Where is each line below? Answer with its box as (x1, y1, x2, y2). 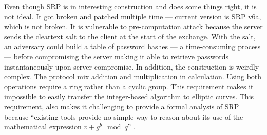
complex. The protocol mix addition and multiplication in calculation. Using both (4, 71, 262, 82)
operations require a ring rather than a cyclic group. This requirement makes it (4, 81, 254, 92)
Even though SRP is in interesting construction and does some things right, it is (4, 1, 257, 11)
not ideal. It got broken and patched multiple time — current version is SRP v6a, (4, 11, 261, 21)
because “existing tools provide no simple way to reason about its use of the (4, 111, 243, 122)
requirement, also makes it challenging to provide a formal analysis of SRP (4, 101, 239, 111)
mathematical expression (4, 121, 82, 132)
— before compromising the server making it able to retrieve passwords (4, 51, 228, 61)
